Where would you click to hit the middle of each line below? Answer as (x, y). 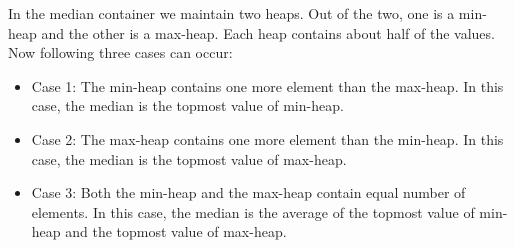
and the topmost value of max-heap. (176, 231)
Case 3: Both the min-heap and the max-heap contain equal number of (248, 192)
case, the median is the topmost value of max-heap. (189, 158)
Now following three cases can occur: (120, 52)
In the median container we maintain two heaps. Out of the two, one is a (231, 13)
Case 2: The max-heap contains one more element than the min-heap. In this (267, 138)
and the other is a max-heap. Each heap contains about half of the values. (268, 32)
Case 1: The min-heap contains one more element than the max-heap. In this (267, 85)
